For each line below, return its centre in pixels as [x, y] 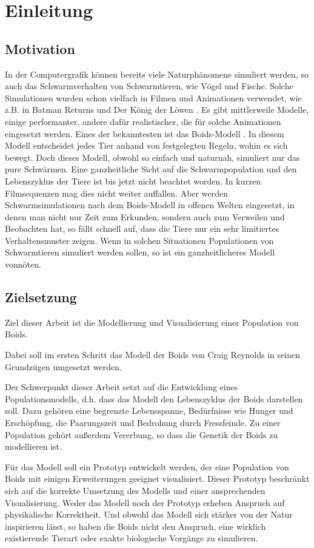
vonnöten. [23, 264]
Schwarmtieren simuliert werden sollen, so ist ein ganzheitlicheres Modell [140, 252]
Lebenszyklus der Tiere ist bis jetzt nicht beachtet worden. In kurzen [133, 181]
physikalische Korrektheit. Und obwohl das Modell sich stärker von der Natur [149, 514]
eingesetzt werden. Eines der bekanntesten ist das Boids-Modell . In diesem [145, 133]
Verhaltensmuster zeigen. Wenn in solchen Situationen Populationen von [139, 240]
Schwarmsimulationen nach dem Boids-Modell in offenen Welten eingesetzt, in [150, 205]
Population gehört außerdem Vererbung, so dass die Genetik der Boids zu [142, 434]
